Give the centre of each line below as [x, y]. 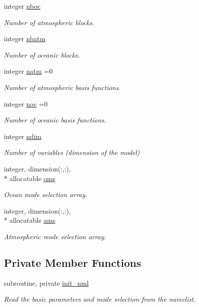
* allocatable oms [30, 178]
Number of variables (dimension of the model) [72, 152]
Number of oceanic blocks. [42, 54]
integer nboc [22, 6]
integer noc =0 [26, 103]
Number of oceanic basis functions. [55, 120]
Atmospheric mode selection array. [55, 236]
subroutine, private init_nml [46, 283]
